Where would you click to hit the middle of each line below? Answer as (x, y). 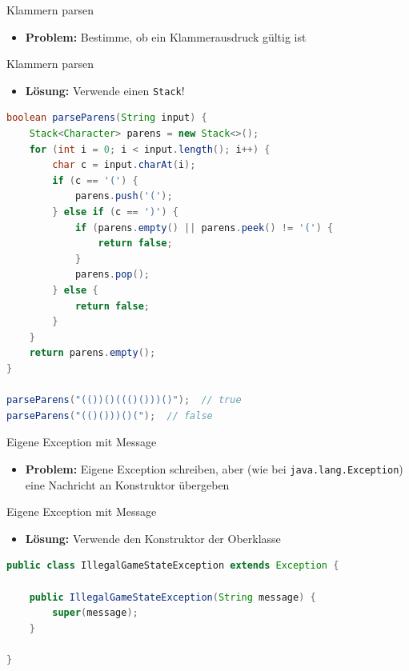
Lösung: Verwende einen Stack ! (105, 90)
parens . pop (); (112, 275)
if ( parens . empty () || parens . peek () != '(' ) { (204, 228)
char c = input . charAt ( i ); (124, 165)
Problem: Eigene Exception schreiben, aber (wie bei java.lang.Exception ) (214, 468)
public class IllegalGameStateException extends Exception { (173, 566)
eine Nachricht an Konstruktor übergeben (127, 484)
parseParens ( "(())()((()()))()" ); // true (124, 400)
